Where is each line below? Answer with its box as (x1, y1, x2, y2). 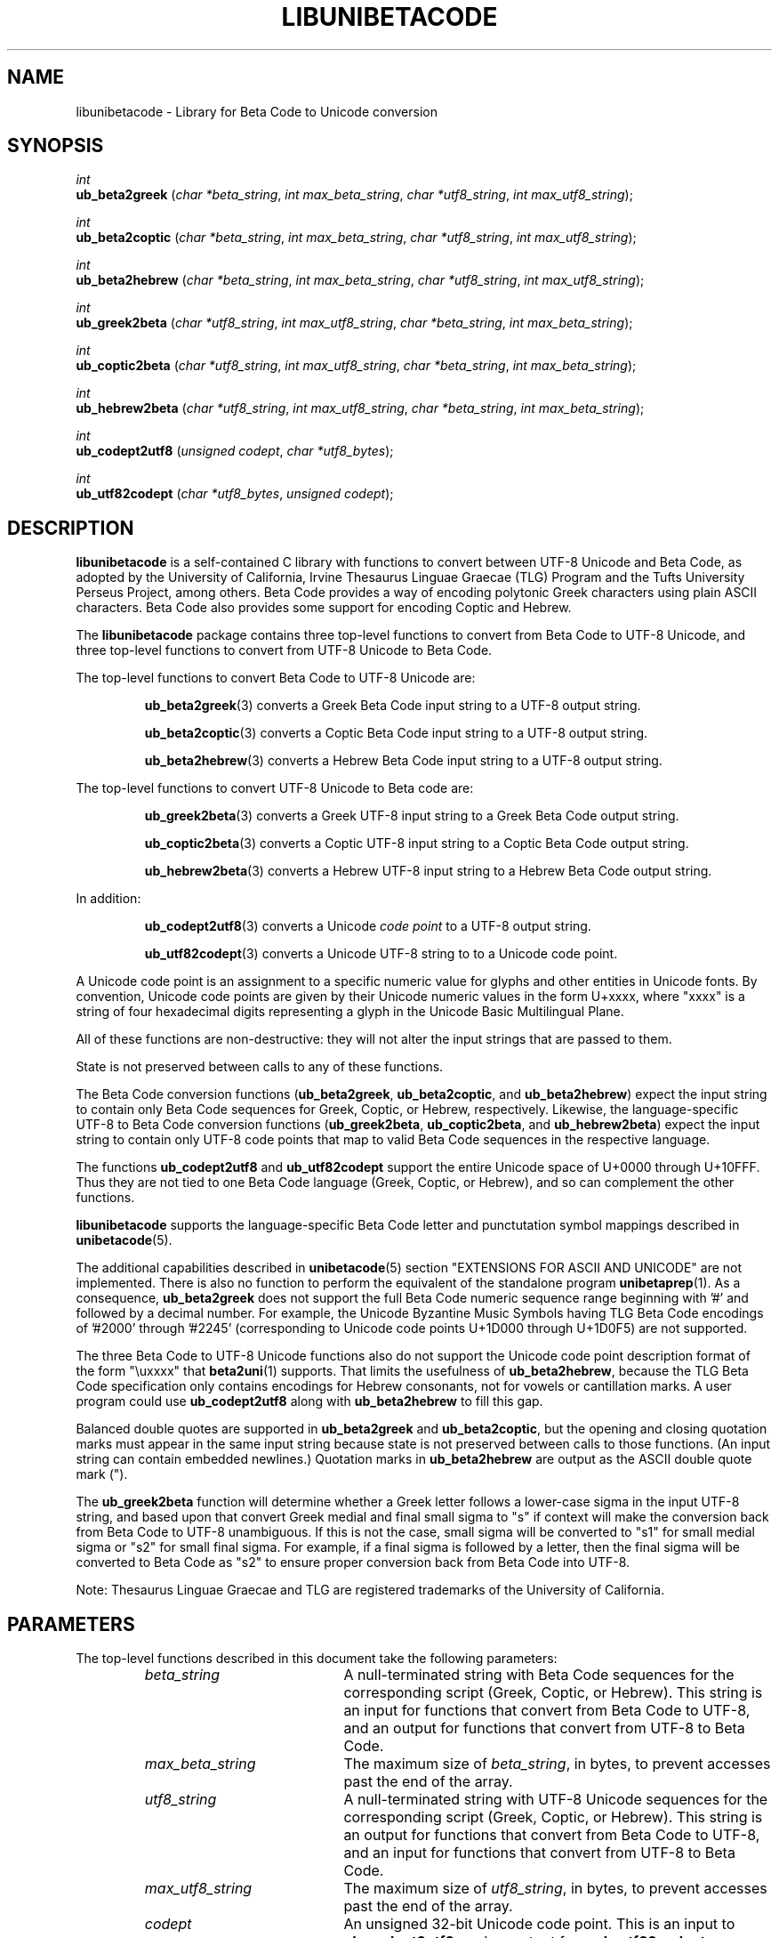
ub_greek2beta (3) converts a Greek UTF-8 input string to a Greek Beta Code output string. (144, 808, 679, 824)
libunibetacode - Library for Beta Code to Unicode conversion (76, 103, 438, 119)
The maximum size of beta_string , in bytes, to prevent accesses (343, 1755, 771, 1773)
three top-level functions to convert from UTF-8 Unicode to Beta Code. (76, 642, 493, 658)
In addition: (76, 891, 141, 907)
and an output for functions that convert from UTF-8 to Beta (343, 1719, 745, 1738)
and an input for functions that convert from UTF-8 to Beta (343, 1844, 735, 1862)
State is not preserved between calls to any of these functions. (76, 1059, 444, 1075)
